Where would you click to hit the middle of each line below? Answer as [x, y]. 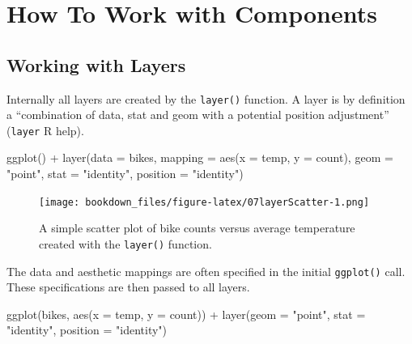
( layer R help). [45, 130]
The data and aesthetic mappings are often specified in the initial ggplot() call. [206, 271]
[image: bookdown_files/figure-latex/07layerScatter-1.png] [204, 202]
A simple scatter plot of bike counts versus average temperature [197, 228]
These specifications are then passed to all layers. [128, 287]
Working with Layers [96, 64]
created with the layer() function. [125, 243]
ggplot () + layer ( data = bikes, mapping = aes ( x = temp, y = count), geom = [200, 157]
